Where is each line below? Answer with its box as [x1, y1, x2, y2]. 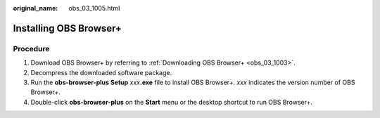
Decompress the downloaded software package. [30, 68, 172, 77]
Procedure [13, 44, 50, 53]
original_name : [13, 4, 58, 12]
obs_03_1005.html [68, 4, 120, 12]
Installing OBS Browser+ [13, 22, 122, 34]
